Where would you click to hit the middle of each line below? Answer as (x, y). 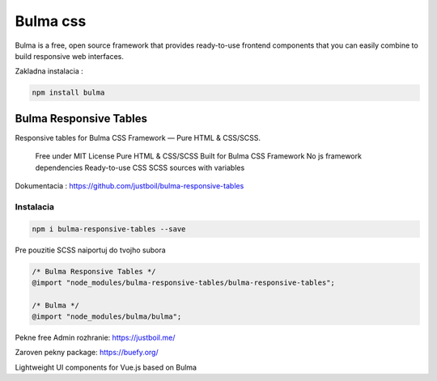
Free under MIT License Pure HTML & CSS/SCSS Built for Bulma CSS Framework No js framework (198, 156)
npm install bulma (68, 93)
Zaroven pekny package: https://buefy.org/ (87, 353)
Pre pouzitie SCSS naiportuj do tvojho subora (90, 250)
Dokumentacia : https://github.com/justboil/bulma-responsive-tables (129, 185)
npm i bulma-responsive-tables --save (109, 229)
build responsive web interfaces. (70, 56)
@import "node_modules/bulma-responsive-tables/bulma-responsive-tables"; (184, 282)
